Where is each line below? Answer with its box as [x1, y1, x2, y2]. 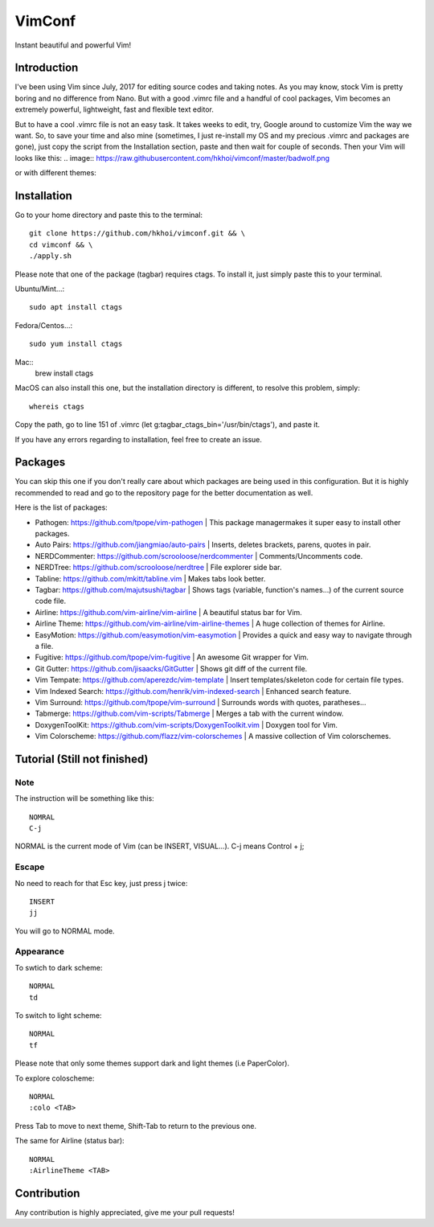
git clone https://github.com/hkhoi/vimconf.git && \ [29, 229, 245, 238]
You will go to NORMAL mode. [14, 925, 116, 936]
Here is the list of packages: [14, 503, 108, 512]
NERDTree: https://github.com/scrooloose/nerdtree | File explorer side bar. [35, 563, 282, 572]
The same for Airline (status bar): [14, 1136, 125, 1146]
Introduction [14, 61, 79, 75]
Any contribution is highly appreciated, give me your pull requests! [14, 1207, 235, 1217]
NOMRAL [29, 812, 55, 822]
